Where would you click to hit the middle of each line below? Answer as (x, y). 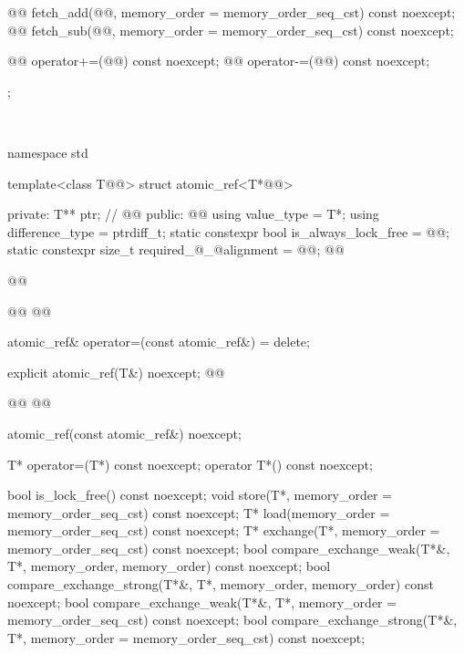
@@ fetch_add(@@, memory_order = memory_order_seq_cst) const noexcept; (232, 12)
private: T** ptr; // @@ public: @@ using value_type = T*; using (193, 214)
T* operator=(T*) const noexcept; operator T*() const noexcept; (190, 464)
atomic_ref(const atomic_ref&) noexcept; (124, 433)
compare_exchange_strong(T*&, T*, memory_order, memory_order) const (221, 584)
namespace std (48, 152)
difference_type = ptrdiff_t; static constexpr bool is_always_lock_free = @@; (229, 231)
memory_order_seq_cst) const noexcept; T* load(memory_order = (199, 512)
